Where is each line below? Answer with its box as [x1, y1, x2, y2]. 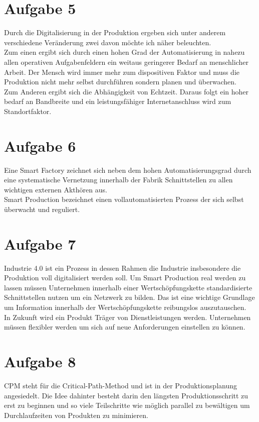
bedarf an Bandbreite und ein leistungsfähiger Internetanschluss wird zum [4, 96, 231, 107]
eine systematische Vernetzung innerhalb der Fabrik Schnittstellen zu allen [4, 174, 233, 185]
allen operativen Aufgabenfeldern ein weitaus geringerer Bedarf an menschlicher [4, 56, 248, 67]
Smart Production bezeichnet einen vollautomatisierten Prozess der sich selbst [4, 194, 244, 204]
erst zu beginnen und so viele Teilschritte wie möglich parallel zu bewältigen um [4, 400, 250, 410]
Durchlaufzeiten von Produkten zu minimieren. [4, 409, 148, 420]
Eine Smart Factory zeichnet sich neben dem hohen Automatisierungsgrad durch [4, 164, 251, 175]
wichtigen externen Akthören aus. [4, 184, 107, 194]
